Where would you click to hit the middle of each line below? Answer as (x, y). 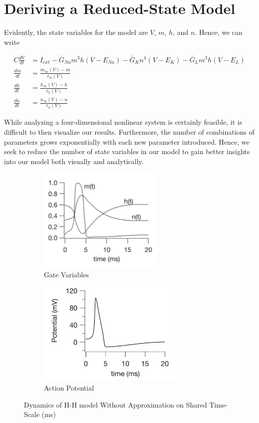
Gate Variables (66, 274)
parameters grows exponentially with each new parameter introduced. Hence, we (127, 141)
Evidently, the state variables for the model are (76, 32)
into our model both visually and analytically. (74, 161)
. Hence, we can (219, 32)
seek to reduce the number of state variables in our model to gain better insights (127, 151)
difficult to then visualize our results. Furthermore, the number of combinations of (129, 131)
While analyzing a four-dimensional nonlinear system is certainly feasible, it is (123, 122)
